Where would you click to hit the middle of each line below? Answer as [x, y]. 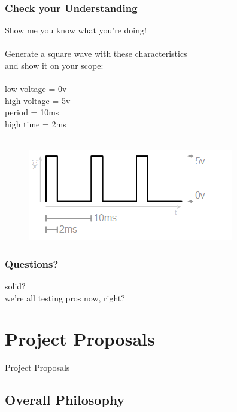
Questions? [32, 263]
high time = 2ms [36, 123]
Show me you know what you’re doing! [76, 30]
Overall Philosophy [65, 400]
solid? [15, 286]
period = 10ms [32, 112]
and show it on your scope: [54, 65]
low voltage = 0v [36, 89]
